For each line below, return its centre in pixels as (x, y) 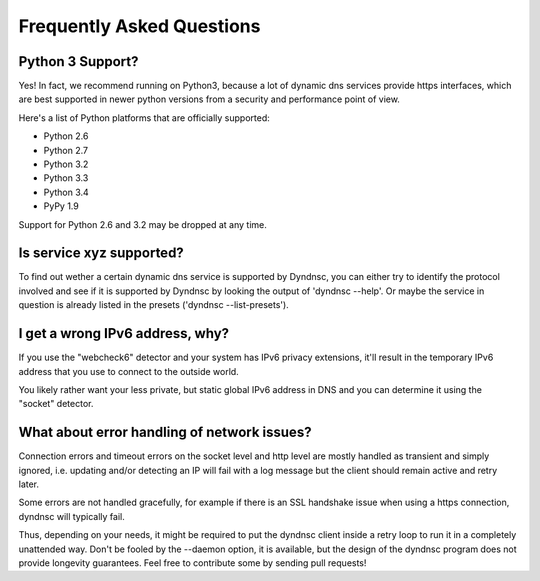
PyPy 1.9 (61, 206)
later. (29, 484)
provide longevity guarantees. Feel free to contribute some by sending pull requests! (192, 562)
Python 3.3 (66, 178)
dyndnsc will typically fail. (71, 516)
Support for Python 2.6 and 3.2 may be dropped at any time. (142, 224)
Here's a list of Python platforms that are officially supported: (144, 117)
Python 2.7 (66, 150)
